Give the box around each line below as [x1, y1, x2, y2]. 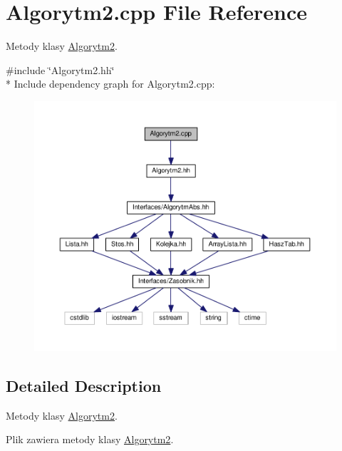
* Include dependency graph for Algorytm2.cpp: [6, 76, 215, 91]
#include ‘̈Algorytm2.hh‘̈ [6, 62, 115, 77]
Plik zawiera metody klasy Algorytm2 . [6, 432, 174, 447]
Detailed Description [6, 374, 162, 396]
